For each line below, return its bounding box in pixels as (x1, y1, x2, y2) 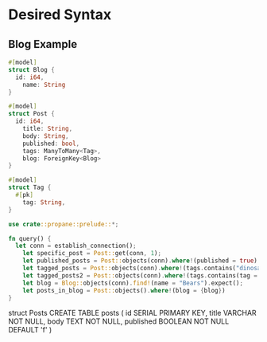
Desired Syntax (8, 6, 112, 24)
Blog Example (8, 37, 78, 51)
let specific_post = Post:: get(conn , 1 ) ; (22, 250, 161, 257)
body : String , (22, 132, 69, 140)
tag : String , (22, 198, 66, 206)
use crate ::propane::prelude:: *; (8, 220, 119, 228)
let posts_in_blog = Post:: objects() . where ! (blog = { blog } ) (22, 286, 226, 294)
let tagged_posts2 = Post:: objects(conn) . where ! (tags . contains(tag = (22, 271, 258, 280)
